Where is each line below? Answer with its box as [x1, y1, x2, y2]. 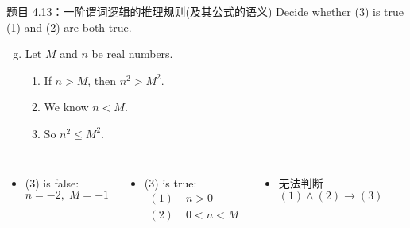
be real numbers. [91, 45, 173, 62]
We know [44, 99, 89, 115]
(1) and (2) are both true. [6, 18, 132, 35]
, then [87, 71, 117, 88]
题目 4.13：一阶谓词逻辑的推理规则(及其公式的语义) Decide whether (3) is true [6, 3, 404, 19]
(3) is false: [25, 174, 79, 191]
